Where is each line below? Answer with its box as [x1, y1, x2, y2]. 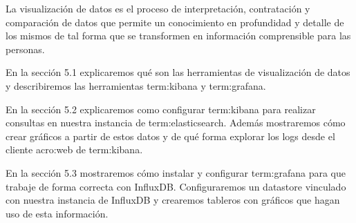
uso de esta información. [6, 206, 109, 220]
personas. [6, 41, 45, 56]
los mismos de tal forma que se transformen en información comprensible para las [6, 28, 351, 43]
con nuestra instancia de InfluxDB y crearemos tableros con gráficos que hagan [6, 193, 340, 207]
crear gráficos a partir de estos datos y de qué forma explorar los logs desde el [6, 128, 335, 143]
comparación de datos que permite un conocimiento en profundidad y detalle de [6, 14, 344, 29]
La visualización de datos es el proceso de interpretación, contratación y [6, 1, 310, 15]
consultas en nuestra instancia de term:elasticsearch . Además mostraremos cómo [6, 115, 346, 130]
